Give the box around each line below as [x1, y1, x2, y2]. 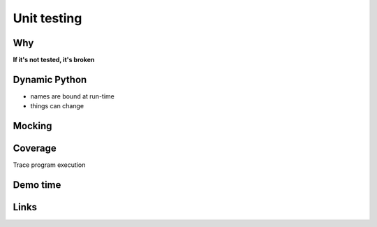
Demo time [13, 179, 61, 191]
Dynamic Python [13, 73, 87, 85]
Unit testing [13, 10, 82, 26]
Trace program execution [13, 161, 86, 169]
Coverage [13, 142, 57, 154]
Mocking [13, 120, 52, 132]
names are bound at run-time [30, 91, 114, 101]
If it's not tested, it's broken [13, 56, 95, 64]
